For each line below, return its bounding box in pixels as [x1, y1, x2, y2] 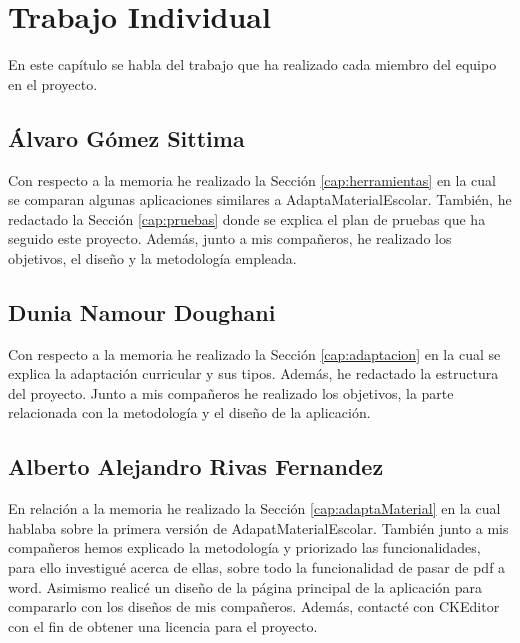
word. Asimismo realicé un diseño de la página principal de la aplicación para [8, 576, 483, 597]
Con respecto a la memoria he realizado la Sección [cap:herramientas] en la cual [8, 169, 496, 190]
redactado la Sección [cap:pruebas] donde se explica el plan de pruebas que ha [8, 208, 486, 229]
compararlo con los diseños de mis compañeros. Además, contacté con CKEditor [8, 596, 500, 617]
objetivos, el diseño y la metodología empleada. [8, 247, 297, 268]
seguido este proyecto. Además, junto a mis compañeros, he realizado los [8, 228, 452, 249]
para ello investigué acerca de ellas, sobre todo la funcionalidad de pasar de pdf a [8, 557, 506, 578]
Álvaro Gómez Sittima [8, 122, 245, 153]
